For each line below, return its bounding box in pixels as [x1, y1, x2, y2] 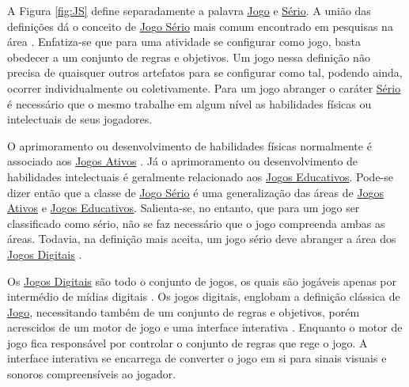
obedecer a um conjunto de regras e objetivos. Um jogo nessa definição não [7, 48, 370, 65]
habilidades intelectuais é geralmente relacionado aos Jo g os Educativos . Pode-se [7, 168, 394, 184]
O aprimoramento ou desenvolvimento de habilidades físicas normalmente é [7, 137, 372, 154]
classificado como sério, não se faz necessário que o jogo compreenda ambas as [7, 214, 385, 231]
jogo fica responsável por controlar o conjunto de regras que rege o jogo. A [7, 334, 368, 351]
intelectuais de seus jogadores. [7, 111, 153, 127]
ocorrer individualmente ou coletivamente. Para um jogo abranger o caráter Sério [7, 79, 401, 96]
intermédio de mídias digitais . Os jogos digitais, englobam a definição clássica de [7, 288, 400, 305]
